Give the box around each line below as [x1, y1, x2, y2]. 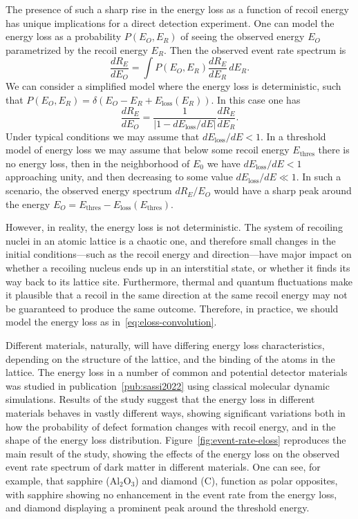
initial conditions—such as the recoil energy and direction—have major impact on [6, 247, 352, 261]
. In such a [296, 169, 341, 184]
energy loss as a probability [6, 29, 122, 44]
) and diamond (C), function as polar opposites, [135, 473, 338, 487]
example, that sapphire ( [6, 473, 110, 487]
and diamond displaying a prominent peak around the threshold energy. [6, 500, 310, 515]
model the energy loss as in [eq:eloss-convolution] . [6, 314, 217, 329]
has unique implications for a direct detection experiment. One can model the [6, 15, 335, 30]
